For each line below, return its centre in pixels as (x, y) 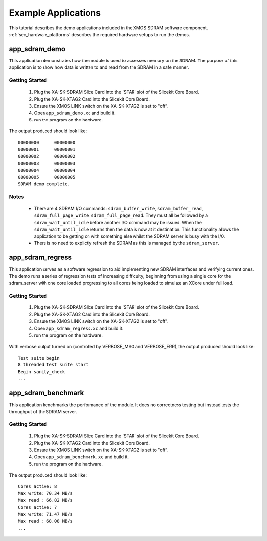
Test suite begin (39, 358)
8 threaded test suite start (53, 365)
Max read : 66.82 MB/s (45, 500)
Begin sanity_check (42, 372)
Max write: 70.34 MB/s (45, 493)
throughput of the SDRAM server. (43, 412)
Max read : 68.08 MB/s (45, 521)
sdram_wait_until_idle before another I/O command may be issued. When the (118, 222)
